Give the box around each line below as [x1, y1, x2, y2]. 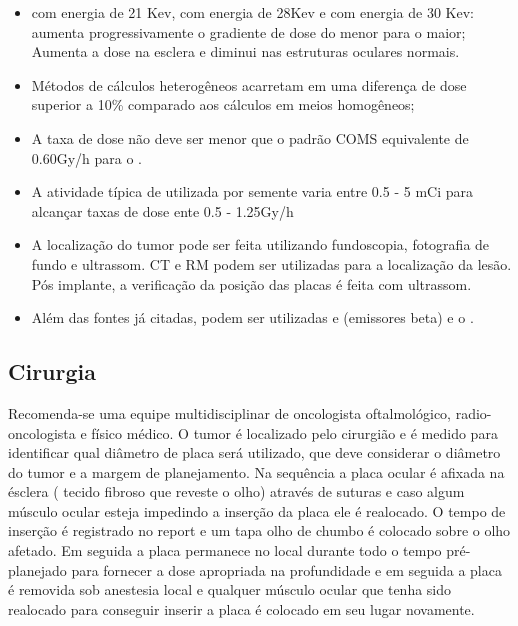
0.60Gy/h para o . [31, 147, 143, 168]
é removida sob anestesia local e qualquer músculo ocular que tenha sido [8, 579, 452, 600]
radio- [455, 402, 492, 423]
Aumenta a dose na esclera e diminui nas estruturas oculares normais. [31, 41, 460, 62]
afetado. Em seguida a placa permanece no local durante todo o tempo [8, 540, 442, 561]
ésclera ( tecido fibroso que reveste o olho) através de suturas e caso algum [8, 481, 465, 502]
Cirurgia [8, 356, 96, 387]
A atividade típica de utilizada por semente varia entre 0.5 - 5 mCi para [31, 181, 474, 202]
